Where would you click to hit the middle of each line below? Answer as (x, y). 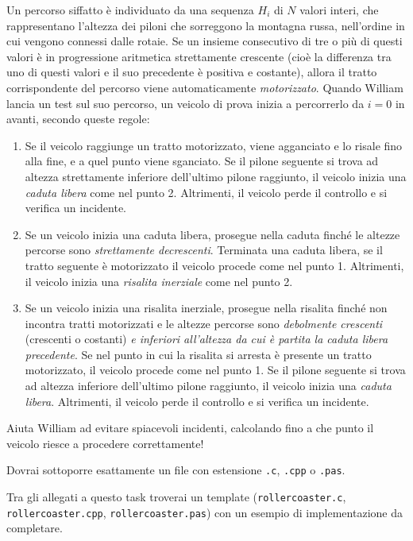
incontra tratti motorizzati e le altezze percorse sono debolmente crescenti (204, 323)
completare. (35, 528)
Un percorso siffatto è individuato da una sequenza (130, 10)
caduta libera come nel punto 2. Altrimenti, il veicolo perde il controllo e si (206, 192)
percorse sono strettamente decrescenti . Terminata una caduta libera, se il (204, 250)
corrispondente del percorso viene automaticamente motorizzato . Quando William (205, 87)
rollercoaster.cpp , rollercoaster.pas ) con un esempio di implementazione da (205, 512)
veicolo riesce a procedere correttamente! (105, 443)
